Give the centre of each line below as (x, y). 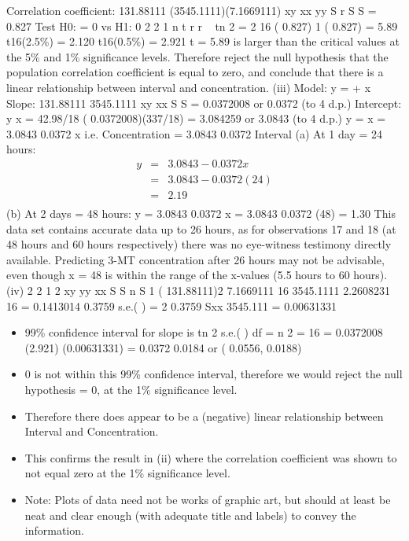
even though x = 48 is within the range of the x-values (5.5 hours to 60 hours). (197, 275)
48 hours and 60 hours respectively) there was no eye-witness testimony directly (199, 244)
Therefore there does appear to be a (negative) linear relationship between (204, 416)
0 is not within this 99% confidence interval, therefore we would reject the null (214, 374)
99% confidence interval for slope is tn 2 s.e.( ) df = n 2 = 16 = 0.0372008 (204, 332)
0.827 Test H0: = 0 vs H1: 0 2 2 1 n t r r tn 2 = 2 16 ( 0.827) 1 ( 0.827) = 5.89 (202, 26)
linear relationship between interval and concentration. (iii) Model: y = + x (189, 87)
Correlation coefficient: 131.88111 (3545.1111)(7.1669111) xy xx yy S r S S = (192, 10)
